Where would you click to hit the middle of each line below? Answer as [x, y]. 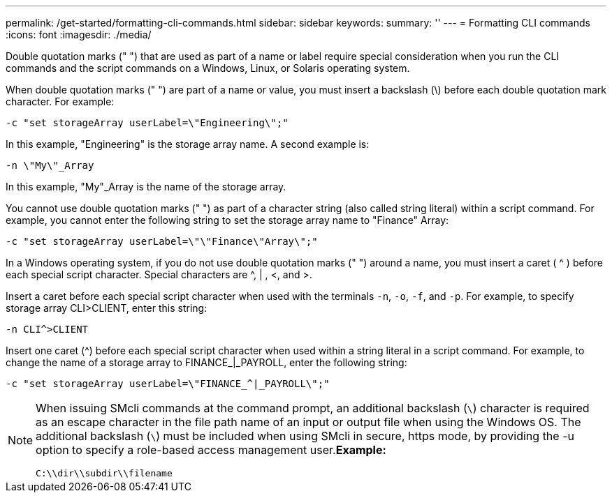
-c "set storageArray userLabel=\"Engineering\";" [147, 123]
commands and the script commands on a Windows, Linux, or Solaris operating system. [208, 68]
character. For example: [60, 101]
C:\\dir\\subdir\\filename [104, 473]
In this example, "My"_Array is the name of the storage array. [146, 187]
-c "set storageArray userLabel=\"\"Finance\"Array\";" [162, 241]
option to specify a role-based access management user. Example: [211, 450]
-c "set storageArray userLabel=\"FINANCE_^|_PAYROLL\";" [168, 384]
